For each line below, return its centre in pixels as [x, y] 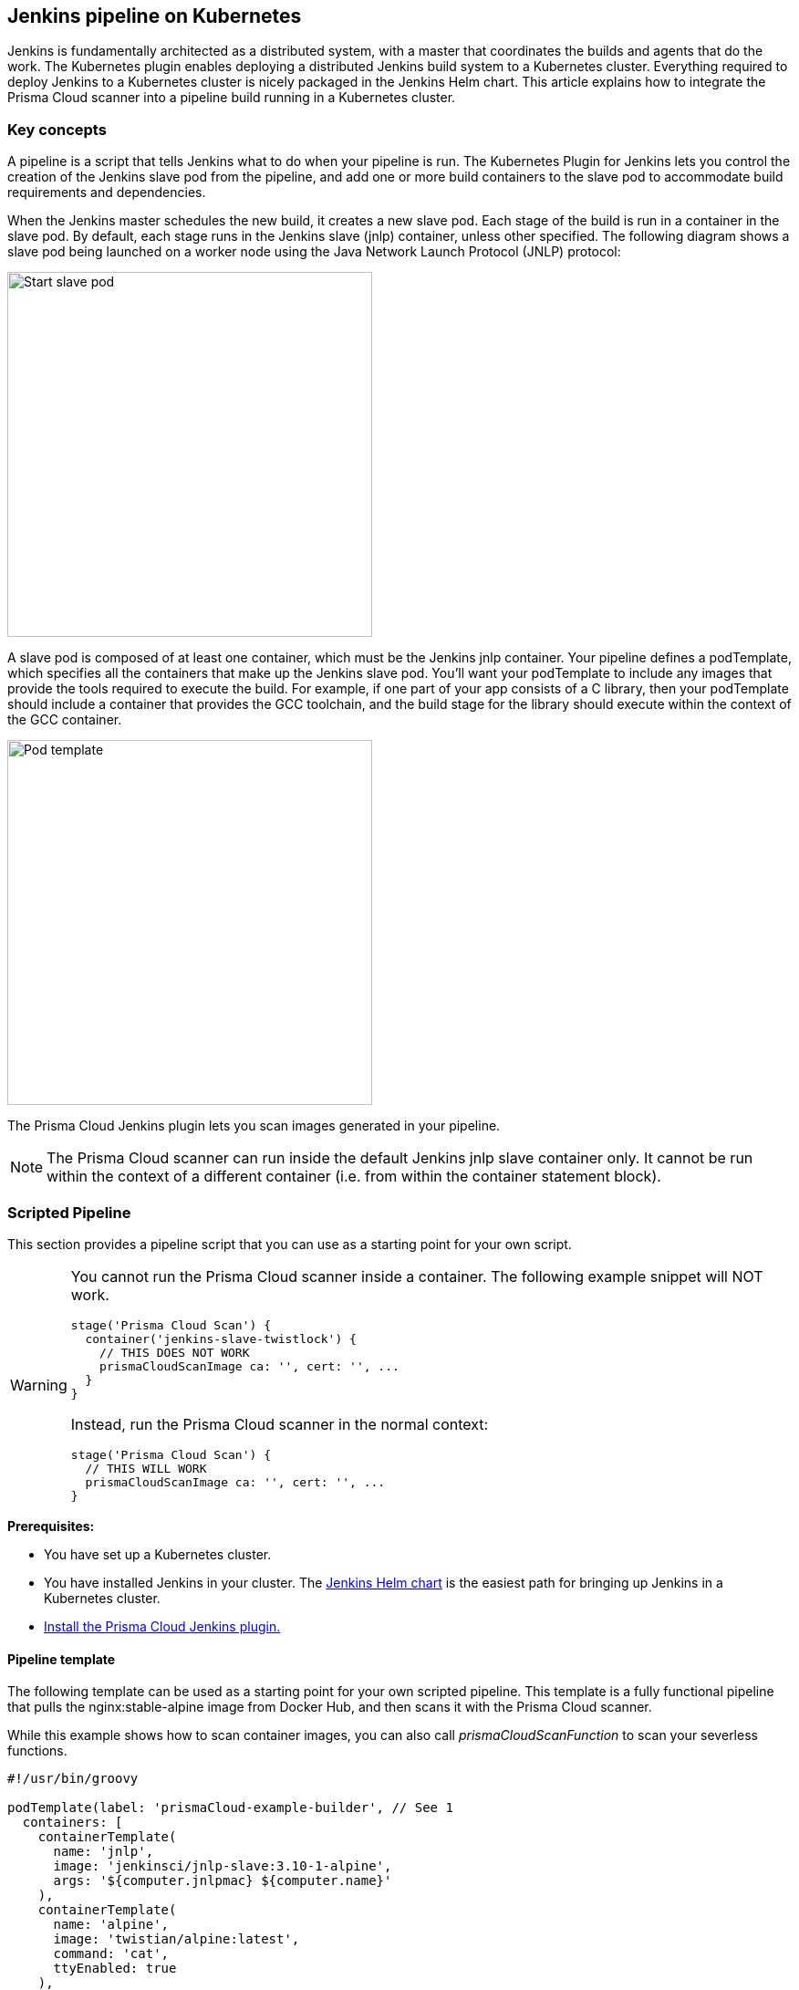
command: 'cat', [111, 1954]
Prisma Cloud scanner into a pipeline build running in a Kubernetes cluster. [232, 98]
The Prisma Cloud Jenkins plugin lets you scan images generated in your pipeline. [254, 1126]
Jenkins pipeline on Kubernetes [155, 16]
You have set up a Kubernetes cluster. [158, 1554]
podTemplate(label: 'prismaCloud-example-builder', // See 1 [230, 1808]
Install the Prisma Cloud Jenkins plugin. [162, 1626]
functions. [37, 1751]
